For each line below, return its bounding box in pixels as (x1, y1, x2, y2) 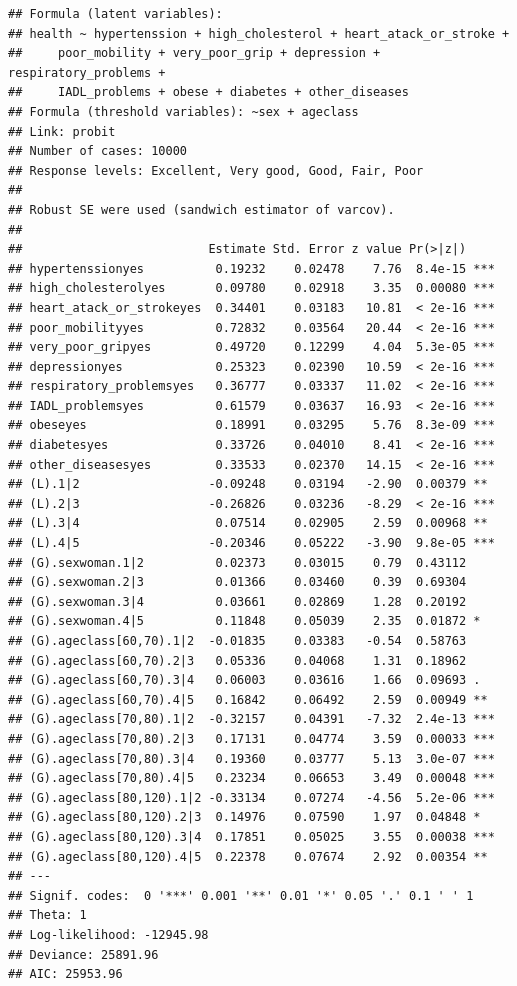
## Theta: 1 (8, 908, 87, 923)
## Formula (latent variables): (8, 7, 223, 21)
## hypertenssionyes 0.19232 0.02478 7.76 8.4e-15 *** (8, 261, 495, 276)
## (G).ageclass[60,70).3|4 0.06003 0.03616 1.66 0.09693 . (8, 673, 481, 688)
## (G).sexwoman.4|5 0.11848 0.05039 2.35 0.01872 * (8, 614, 481, 629)
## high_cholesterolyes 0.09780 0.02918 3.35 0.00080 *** (8, 281, 495, 296)
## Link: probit (8, 124, 116, 139)
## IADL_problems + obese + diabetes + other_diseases (8, 85, 409, 100)
